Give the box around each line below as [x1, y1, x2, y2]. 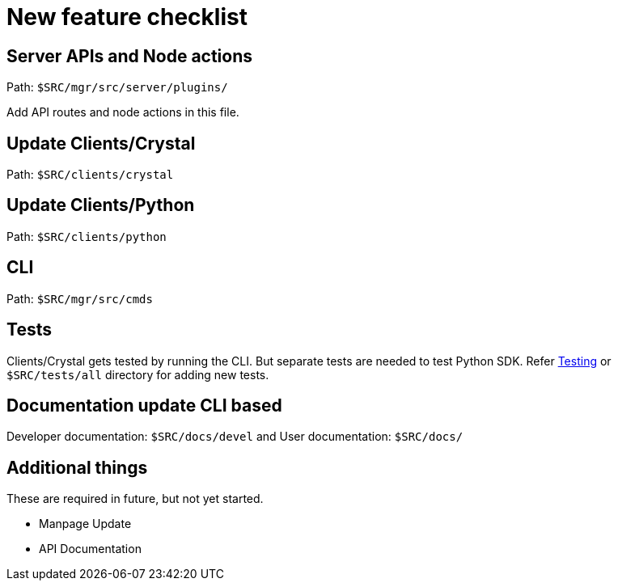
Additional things [6, 457, 148, 478]
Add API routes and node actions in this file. [6, 105, 239, 120]
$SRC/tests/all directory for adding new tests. [6, 367, 269, 382]
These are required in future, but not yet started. [6, 492, 264, 506]
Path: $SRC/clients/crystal [6, 167, 174, 182]
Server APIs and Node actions [6, 45, 253, 66]
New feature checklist [6, 3, 248, 31]
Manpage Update [39, 517, 132, 531]
